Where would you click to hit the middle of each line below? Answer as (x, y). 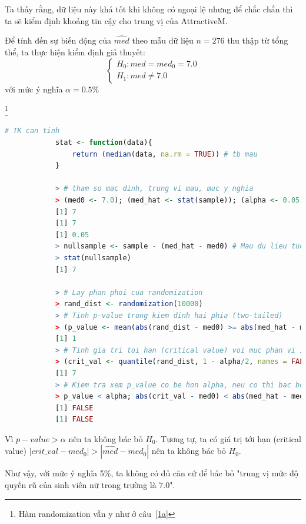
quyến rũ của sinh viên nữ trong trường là (81, 485)
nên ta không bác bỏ (189, 451)
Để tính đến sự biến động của (58, 40)
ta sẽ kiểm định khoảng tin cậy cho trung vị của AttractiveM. (116, 20)
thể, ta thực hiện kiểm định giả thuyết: (75, 52)
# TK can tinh (32, 131)
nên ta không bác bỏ (106, 438)
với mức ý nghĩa (34, 89)
